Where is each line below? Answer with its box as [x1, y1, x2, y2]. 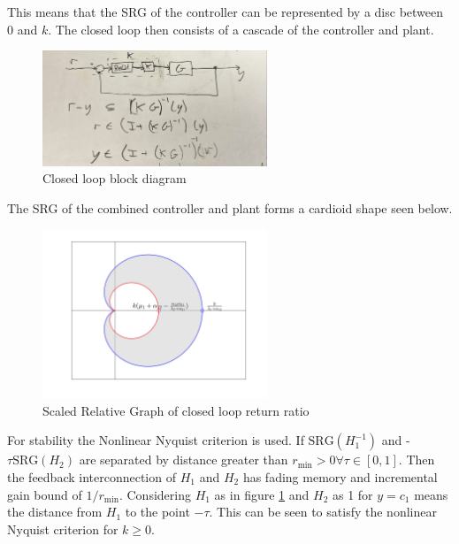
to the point [125, 502, 190, 521]
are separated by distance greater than [79, 450, 288, 469]
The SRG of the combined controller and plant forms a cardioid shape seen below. [7, 198, 453, 217]
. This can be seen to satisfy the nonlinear [209, 502, 437, 521]
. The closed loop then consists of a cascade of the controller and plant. [48, 19, 434, 38]
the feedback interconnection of [7, 467, 176, 486]
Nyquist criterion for [7, 519, 119, 538]
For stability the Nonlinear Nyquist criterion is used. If [7, 431, 304, 449]
